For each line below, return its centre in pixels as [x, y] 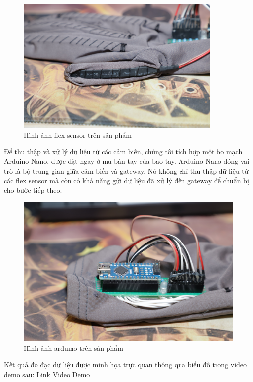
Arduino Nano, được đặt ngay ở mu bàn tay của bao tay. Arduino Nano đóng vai [127, 161]
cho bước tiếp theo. [33, 190]
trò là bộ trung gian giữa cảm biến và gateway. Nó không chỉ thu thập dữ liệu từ [126, 171]
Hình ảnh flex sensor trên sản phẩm [78, 135]
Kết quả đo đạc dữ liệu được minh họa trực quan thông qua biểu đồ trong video [126, 365]
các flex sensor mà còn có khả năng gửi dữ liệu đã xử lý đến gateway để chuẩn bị [126, 180]
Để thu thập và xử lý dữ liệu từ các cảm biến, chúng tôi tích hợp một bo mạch [123, 151]
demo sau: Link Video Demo [47, 374]
